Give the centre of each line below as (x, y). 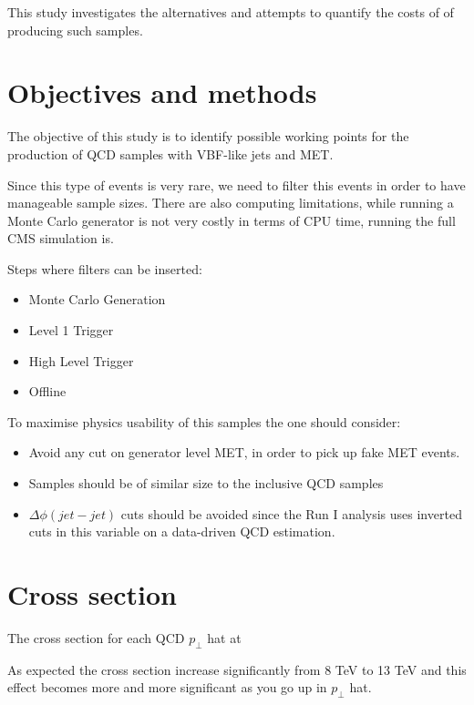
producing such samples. (75, 30)
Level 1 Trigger (71, 330)
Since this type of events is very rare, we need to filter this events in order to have (237, 184)
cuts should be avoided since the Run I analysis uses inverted (291, 513)
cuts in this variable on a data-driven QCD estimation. (182, 531)
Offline (47, 391)
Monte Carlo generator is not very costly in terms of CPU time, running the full (232, 220)
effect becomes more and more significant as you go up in (167, 687)
